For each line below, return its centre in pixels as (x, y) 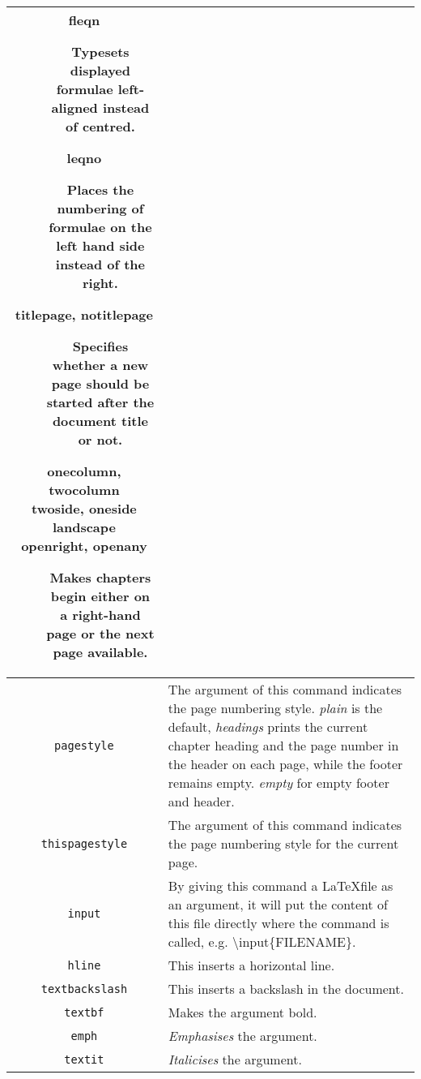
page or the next (100, 633)
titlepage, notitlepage (84, 314)
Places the (100, 189)
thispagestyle (84, 843)
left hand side (100, 245)
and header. (201, 801)
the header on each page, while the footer (285, 764)
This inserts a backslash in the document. (286, 989)
